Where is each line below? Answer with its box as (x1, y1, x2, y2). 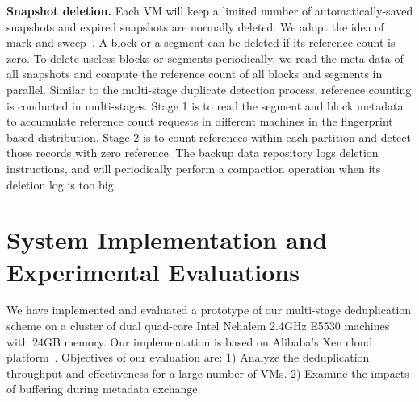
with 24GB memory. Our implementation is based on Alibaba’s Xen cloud (6, 333, 373, 350)
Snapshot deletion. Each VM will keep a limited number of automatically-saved (6, 2, 413, 19)
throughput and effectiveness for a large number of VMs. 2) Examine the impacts (6, 364, 409, 381)
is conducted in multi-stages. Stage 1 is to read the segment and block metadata (6, 97, 404, 114)
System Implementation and (6, 223, 328, 256)
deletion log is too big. (6, 176, 117, 193)
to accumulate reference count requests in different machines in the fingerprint (6, 113, 393, 130)
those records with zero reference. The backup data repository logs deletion (6, 144, 379, 161)
